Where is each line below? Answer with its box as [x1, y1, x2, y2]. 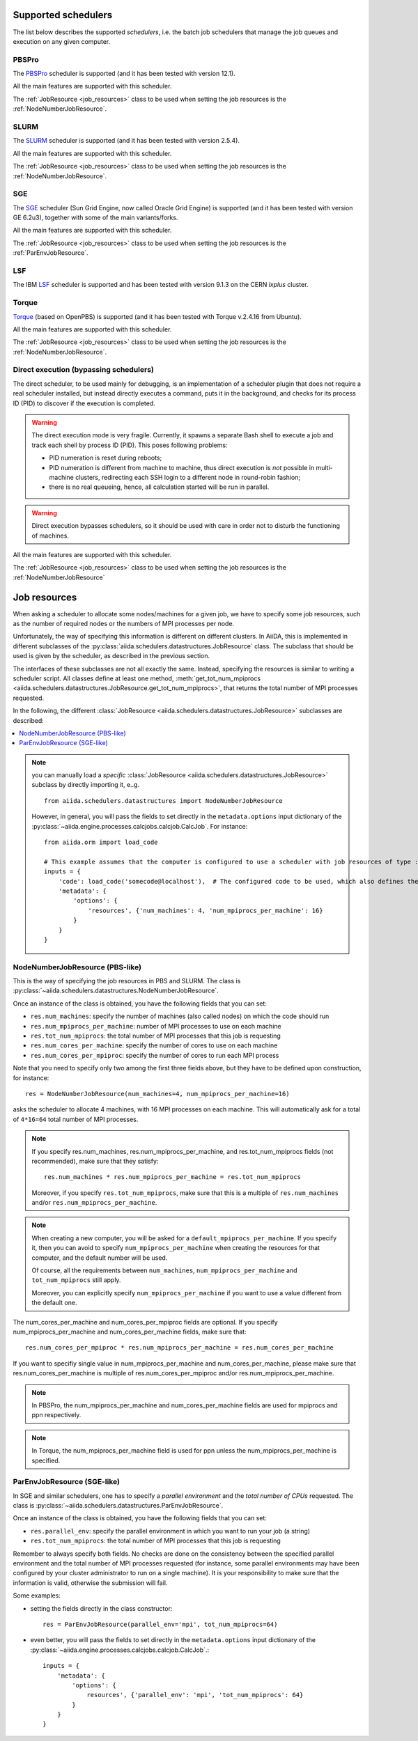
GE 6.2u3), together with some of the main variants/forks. [13, 213, 178, 222]
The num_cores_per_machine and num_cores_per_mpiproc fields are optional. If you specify [13, 1318, 278, 1326]
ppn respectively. [31, 1411, 82, 1419]
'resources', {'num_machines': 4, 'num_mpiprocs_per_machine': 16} [88, 906, 323, 914]
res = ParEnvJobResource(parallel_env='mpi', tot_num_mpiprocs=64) [42, 1620, 278, 1628]
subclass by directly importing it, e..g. [31, 781, 139, 789]
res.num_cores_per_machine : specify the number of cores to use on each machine [30, 1041, 278, 1049]
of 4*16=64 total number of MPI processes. [13, 1115, 139, 1123]
